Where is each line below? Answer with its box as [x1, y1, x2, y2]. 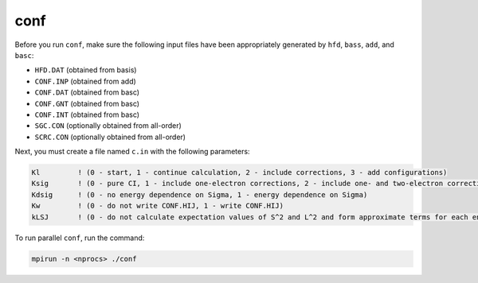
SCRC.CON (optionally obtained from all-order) [34, 132, 186, 141]
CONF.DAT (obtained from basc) [34, 87, 139, 97]
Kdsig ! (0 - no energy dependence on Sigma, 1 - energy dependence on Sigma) [31, 190, 368, 199]
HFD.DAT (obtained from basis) [34, 65, 137, 75]
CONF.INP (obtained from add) [34, 76, 137, 86]
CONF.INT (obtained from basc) [34, 110, 139, 119]
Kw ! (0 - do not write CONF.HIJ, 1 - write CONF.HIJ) [31, 201, 284, 211]
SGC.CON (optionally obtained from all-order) [34, 121, 182, 130]
